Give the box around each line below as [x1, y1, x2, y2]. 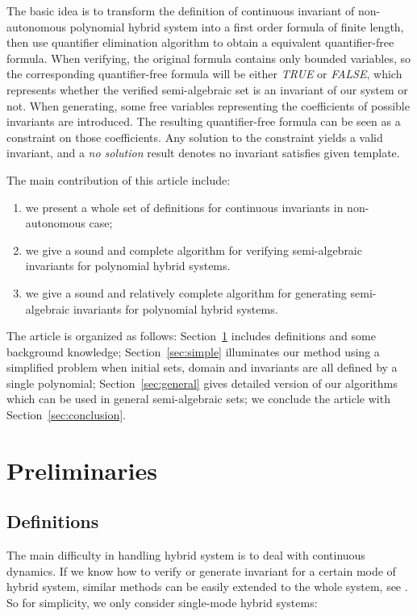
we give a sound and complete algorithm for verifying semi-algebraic [25, 241, 362, 258]
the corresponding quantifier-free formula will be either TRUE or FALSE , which [6, 65, 402, 82]
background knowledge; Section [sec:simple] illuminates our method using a [6, 343, 380, 360]
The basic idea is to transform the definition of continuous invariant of [6, 2, 355, 19]
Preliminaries [6, 453, 157, 486]
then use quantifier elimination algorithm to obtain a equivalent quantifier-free [6, 34, 394, 51]
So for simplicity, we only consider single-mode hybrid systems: [6, 594, 318, 611]
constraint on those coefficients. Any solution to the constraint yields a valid [6, 128, 383, 145]
